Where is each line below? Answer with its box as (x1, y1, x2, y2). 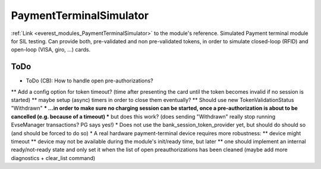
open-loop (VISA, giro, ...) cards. (11, 46, 91, 53)
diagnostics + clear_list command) (11, 154, 96, 161)
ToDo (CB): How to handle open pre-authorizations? (26, 77, 154, 84)
